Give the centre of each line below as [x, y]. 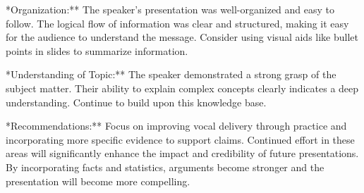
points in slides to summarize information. [97, 50]
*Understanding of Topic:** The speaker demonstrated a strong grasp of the [171, 74]
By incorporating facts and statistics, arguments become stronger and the [165, 167]
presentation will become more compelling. [98, 181]
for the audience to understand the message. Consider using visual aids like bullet [182, 37]
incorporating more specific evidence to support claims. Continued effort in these [180, 139]
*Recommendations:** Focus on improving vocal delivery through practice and [176, 126]
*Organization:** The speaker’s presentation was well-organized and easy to [170, 9]
